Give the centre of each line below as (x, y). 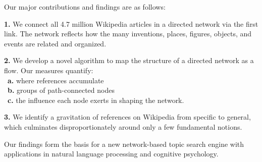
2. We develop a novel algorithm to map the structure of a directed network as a (129, 60)
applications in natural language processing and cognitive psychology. (111, 154)
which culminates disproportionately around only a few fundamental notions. (123, 126)
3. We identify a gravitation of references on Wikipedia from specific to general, (127, 117)
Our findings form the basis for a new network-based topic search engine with (124, 144)
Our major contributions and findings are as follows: (85, 7)
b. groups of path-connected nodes (61, 90)
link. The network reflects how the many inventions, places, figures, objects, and (128, 34)
